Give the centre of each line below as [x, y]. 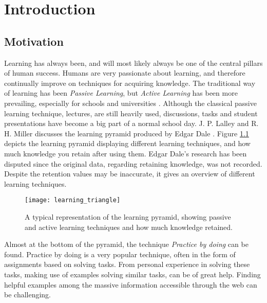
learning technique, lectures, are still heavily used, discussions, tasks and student [131, 113]
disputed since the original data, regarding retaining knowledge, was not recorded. [133, 163]
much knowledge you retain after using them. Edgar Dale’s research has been [126, 153]
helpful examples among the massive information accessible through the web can [131, 284]
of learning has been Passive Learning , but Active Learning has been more [121, 93]
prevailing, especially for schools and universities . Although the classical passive [130, 103]
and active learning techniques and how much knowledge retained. [129, 227]
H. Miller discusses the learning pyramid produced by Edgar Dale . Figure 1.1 [127, 133]
